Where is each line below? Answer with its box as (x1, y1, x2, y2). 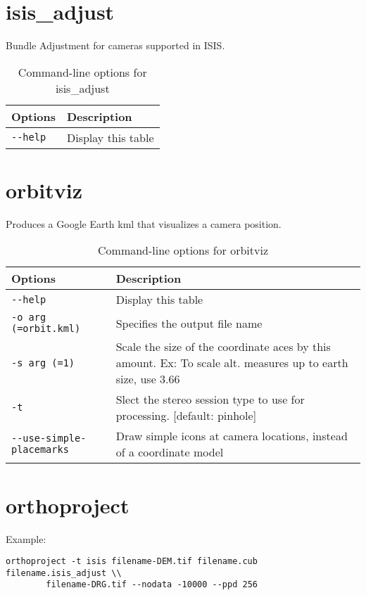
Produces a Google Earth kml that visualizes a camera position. (6, 216, 282, 231)
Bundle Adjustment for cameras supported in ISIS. (6, 38, 225, 53)
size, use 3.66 (115, 371, 180, 388)
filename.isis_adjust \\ (6, 568, 122, 578)
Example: (6, 531, 46, 546)
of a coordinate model (115, 444, 224, 461)
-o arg (11, 312, 46, 324)
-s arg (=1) (11, 357, 75, 369)
